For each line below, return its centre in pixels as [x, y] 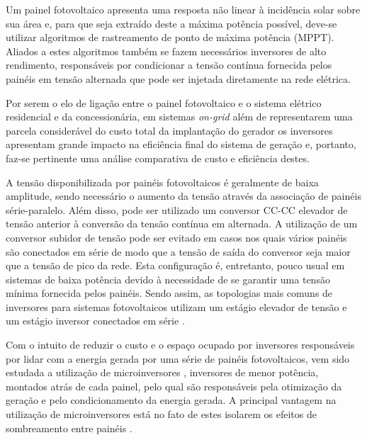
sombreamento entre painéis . [69, 428]
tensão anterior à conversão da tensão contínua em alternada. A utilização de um [182, 224]
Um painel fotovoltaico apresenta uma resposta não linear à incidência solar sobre [183, 9]
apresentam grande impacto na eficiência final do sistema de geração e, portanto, [181, 144]
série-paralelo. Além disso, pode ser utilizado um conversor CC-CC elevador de [177, 209]
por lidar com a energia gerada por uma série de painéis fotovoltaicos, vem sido [178, 358]
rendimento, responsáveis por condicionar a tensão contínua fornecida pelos [169, 65]
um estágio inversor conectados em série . [95, 321]
